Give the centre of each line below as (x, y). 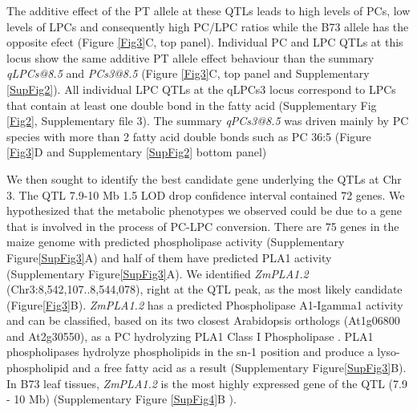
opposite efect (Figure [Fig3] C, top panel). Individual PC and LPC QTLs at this (205, 42)
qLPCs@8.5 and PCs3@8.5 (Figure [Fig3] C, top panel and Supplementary (188, 73)
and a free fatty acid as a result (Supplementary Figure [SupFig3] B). (239, 368)
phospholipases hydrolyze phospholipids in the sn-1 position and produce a (190, 352)
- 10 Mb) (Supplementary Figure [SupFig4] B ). (121, 399)
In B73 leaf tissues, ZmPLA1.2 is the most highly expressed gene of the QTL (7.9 (207, 383)
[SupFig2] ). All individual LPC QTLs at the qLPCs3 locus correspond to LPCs (201, 89)
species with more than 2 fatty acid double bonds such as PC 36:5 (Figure (189, 136)
